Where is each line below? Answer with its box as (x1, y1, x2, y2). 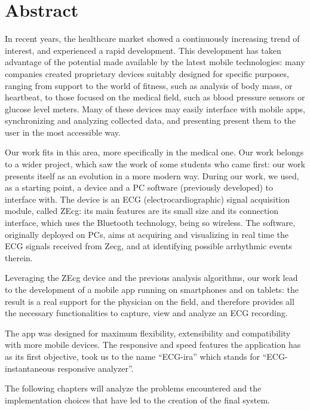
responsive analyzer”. (57, 362, 134, 374)
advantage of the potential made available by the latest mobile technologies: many (5, 56, 305, 68)
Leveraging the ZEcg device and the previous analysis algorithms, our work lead (5, 271, 298, 284)
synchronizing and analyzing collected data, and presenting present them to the (5, 114, 296, 127)
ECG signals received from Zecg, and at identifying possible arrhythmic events (5, 240, 292, 252)
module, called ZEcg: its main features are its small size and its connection (5, 204, 279, 217)
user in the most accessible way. (5, 126, 121, 138)
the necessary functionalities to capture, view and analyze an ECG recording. (5, 307, 288, 319)
